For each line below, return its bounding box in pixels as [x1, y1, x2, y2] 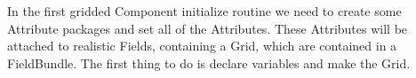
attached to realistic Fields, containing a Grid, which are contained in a [7, 36, 397, 55]
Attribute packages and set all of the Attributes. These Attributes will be [7, 19, 408, 37]
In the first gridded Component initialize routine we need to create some [7, 2, 402, 19]
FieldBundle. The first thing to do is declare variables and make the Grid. [7, 53, 411, 72]
